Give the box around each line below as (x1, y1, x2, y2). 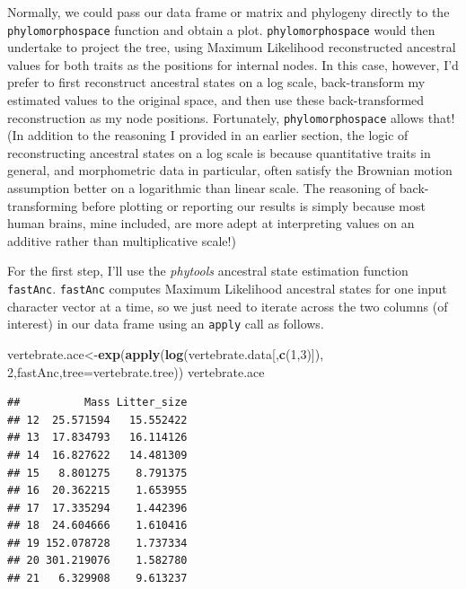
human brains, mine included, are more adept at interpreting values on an (7, 214, 415, 233)
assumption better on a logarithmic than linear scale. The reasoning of (7, 179, 396, 198)
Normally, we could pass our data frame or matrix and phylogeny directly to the (7, 3, 450, 21)
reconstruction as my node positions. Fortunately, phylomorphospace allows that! (7, 108, 455, 127)
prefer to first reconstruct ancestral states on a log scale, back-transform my (7, 73, 426, 92)
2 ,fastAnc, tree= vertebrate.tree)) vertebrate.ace (7, 362, 265, 381)
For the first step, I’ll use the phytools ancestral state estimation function (7, 261, 409, 280)
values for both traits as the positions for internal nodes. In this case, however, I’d (7, 55, 459, 74)
